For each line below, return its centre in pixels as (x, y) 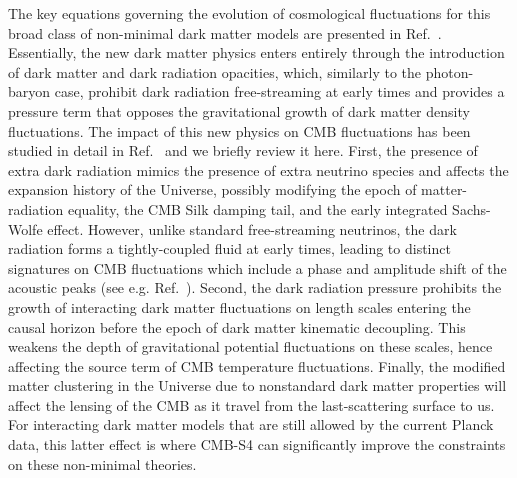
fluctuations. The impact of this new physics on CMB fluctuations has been (239, 130)
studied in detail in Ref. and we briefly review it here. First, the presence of (243, 150)
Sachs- (471, 208)
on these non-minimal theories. (102, 463)
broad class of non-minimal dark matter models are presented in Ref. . (225, 32)
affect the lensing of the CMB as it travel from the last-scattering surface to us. (251, 404)
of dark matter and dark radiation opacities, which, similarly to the (214, 71)
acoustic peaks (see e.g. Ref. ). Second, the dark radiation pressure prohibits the (255, 287)
